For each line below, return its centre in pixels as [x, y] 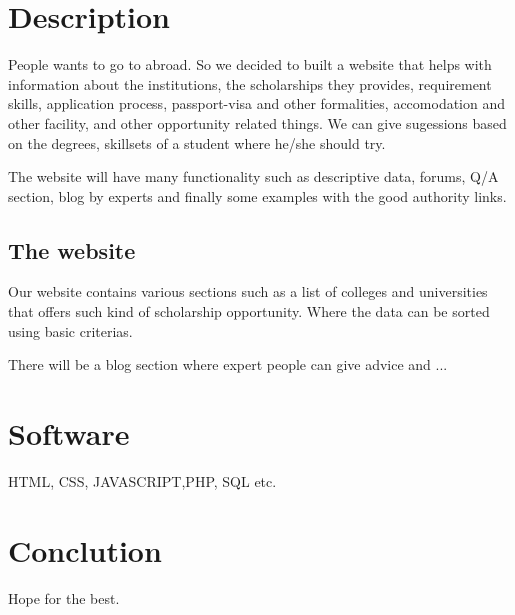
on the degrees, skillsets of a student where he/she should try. [197, 142]
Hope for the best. [64, 597]
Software [69, 433]
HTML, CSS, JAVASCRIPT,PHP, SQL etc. [142, 480]
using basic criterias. [70, 330]
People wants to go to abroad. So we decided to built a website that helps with [250, 64]
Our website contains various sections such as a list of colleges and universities [248, 291]
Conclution [85, 549]
